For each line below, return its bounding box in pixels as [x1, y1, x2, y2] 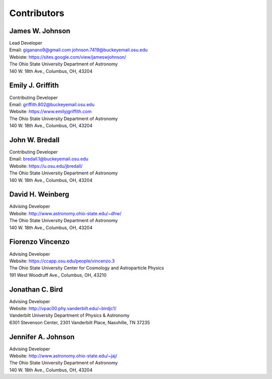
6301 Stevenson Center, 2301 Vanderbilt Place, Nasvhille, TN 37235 [9, 319, 151, 325]
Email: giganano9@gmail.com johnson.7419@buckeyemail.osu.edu [9, 47, 148, 53]
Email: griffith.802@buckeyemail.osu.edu [9, 101, 95, 108]
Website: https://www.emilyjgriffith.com [9, 109, 92, 115]
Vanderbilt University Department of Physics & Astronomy [9, 312, 130, 319]
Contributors [9, 8, 65, 19]
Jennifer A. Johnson [9, 332, 75, 341]
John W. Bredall [9, 136, 60, 144]
